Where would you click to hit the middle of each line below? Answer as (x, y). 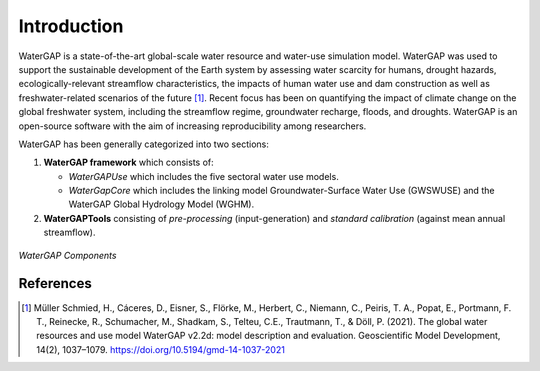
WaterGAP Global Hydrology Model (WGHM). (161, 204)
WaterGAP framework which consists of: (128, 162)
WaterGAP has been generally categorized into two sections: (143, 144)
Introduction (71, 26)
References (55, 283)
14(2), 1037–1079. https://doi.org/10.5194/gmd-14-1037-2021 (160, 349)
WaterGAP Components (67, 255)
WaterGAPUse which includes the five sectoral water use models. (203, 176)
